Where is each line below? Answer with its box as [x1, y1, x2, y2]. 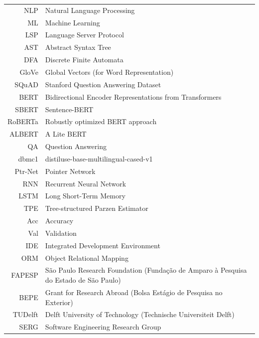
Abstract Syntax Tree [45, 42, 111, 52]
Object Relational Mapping [45, 252, 129, 263]
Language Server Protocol [45, 29, 124, 40]
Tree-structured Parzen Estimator [45, 203, 148, 213]
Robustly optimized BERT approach [45, 116, 157, 127]
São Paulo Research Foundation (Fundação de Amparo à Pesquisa [45, 265, 247, 275]
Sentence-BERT [45, 104, 94, 114]
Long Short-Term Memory [45, 190, 126, 201]
